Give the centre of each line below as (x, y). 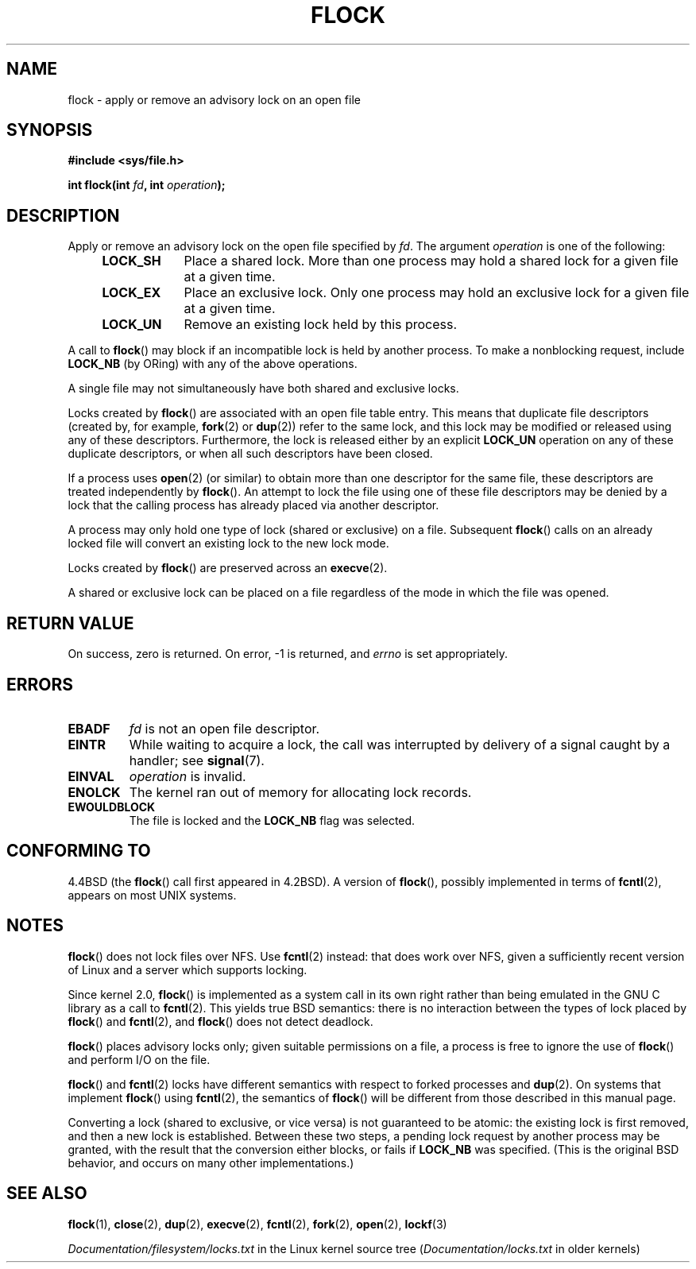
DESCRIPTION (63, 215)
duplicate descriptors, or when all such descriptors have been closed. (250, 454)
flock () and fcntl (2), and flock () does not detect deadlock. (220, 1021)
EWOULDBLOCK (112, 807)
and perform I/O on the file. (139, 1059)
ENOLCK (94, 792)
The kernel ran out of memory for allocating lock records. (300, 792)
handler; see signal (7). (197, 760)
